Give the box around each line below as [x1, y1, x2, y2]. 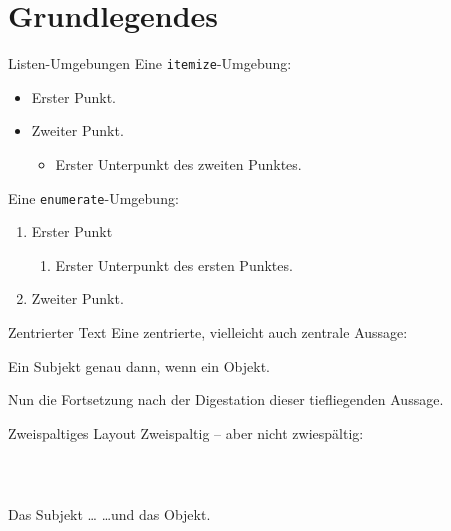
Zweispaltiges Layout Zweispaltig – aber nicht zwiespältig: [8, 422, 364, 443]
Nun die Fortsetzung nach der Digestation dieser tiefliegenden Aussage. [8, 389, 444, 410]
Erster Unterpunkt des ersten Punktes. [55, 254, 293, 275]
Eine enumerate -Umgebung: [8, 187, 179, 208]
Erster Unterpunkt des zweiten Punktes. [55, 153, 302, 174]
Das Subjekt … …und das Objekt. [8, 503, 211, 524]
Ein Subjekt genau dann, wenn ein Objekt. [8, 355, 270, 376]
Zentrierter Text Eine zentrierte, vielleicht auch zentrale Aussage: [8, 322, 408, 342]
